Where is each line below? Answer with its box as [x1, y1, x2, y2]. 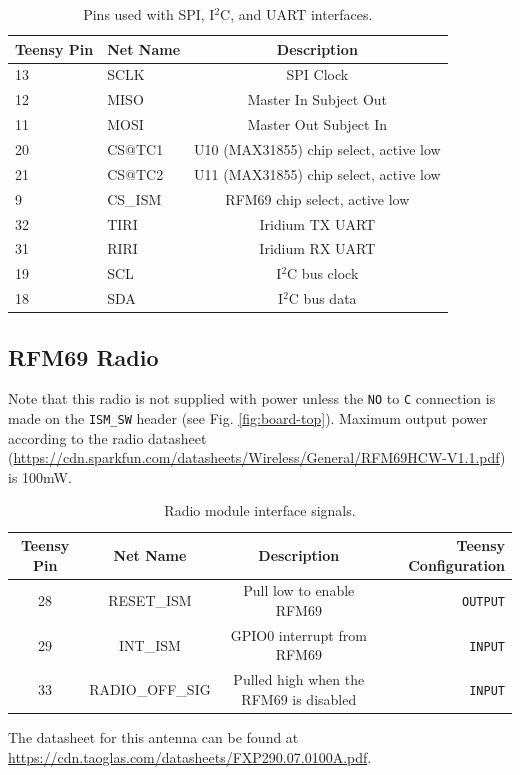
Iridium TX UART [259, 213, 376, 234]
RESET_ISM [108, 590, 192, 611]
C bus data [288, 288, 357, 309]
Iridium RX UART [259, 238, 376, 259]
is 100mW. [8, 466, 72, 487]
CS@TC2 [107, 163, 164, 184]
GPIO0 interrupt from [230, 624, 367, 645]
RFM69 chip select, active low [225, 188, 410, 209]
